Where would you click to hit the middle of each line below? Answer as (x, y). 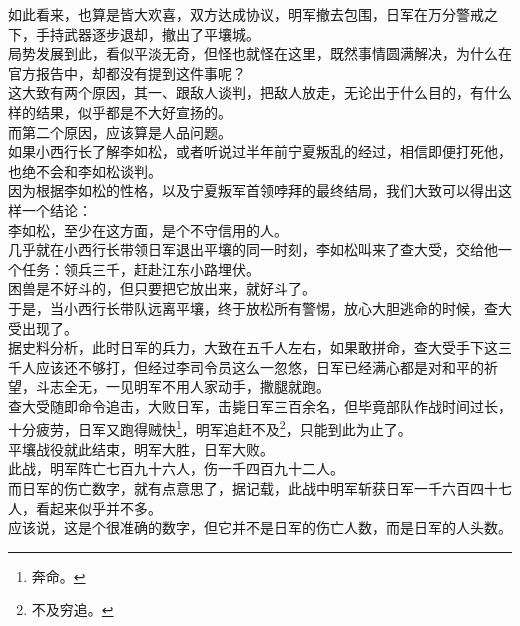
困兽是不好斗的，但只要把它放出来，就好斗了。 (162, 288)
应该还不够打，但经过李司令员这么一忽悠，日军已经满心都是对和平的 (259, 366)
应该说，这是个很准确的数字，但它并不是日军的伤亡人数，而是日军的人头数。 (260, 527)
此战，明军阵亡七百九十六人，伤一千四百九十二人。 (176, 468)
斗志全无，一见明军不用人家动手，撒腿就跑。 (182, 386)
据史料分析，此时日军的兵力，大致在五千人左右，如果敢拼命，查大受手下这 (253, 347)
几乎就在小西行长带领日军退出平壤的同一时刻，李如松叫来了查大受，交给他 (253, 249)
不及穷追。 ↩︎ (72, 609)
